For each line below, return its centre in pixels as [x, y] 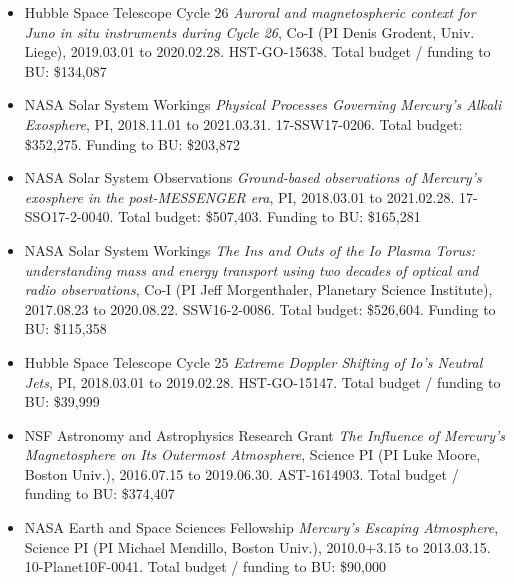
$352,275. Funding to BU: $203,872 [132, 143]
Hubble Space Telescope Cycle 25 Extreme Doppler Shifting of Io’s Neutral [253, 361]
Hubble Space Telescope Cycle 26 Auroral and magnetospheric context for [250, 12]
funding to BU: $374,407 [99, 493]
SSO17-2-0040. [69, 216]
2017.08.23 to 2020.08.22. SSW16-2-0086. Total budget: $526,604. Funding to [260, 308]
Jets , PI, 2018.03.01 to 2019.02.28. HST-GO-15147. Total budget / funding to [262, 381]
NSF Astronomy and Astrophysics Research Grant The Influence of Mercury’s [264, 434]
